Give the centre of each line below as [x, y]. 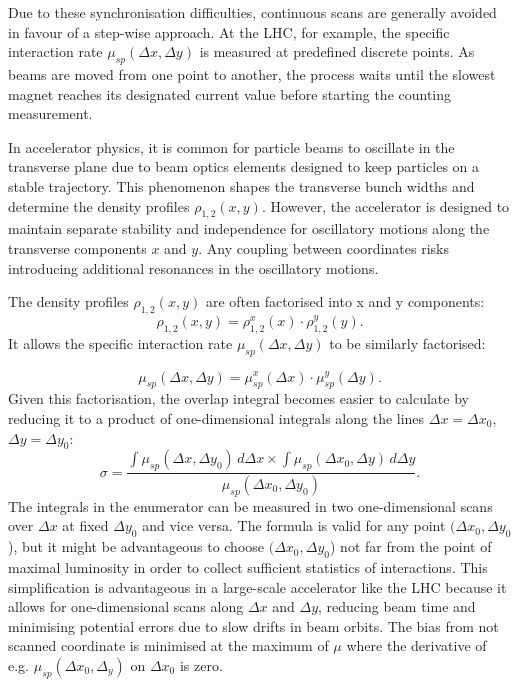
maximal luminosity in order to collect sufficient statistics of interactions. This [248, 566]
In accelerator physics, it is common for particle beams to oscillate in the [231, 146]
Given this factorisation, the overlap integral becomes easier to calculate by [238, 398]
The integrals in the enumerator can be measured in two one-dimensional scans [250, 505]
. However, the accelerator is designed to [385, 205]
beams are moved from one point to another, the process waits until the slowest [252, 73]
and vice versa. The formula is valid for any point [294, 525]
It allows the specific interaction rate [120, 342]
